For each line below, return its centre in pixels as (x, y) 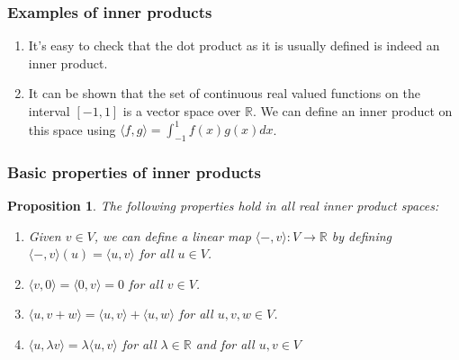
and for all (225, 344)
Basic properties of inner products (134, 171)
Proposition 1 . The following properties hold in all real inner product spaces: (223, 206)
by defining (362, 235)
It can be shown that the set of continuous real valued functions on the (224, 93)
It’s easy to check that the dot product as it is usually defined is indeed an (234, 45)
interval (49, 111)
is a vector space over (182, 111)
